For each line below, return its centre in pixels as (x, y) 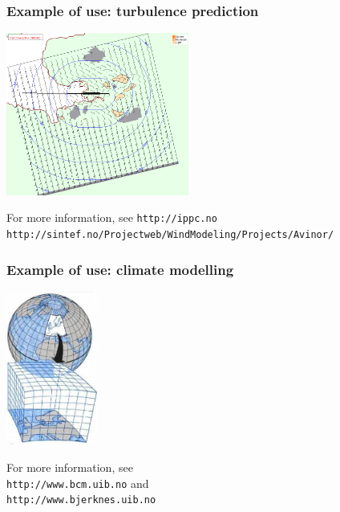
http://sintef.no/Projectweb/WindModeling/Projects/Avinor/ (170, 235)
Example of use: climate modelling (120, 269)
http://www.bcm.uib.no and (78, 483)
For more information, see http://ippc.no (112, 217)
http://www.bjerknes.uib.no (81, 500)
